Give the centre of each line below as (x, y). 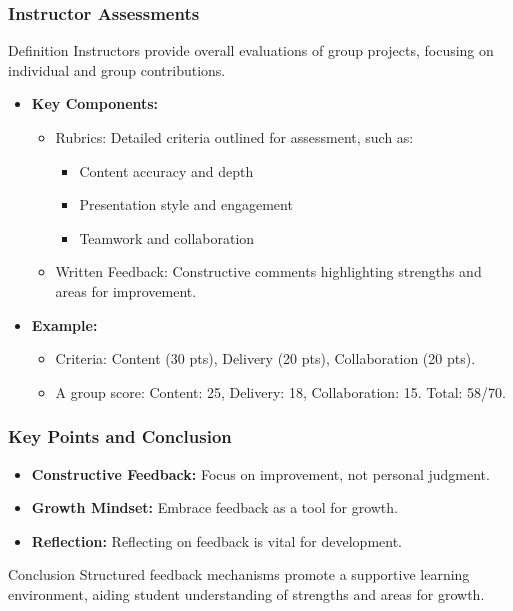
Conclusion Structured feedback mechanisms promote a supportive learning (239, 574)
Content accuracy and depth (166, 170)
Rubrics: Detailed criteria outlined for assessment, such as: (234, 137)
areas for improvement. (126, 290)
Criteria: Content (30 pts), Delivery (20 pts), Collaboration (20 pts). (265, 358)
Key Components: (95, 103)
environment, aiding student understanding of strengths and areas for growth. (246, 593)
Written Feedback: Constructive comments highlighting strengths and (268, 271)
